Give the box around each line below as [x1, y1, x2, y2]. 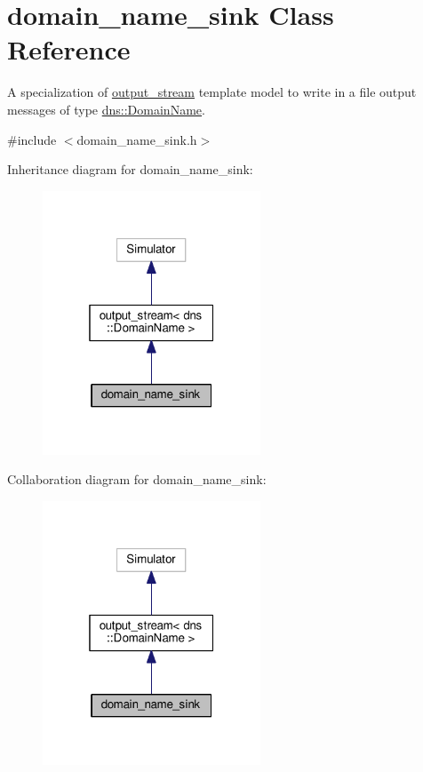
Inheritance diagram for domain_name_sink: [7, 160, 253, 179]
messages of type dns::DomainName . [7, 99, 205, 118]
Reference [7, 31, 131, 68]
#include [7, 130, 57, 148]
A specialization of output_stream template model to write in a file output [7, 83, 417, 101]
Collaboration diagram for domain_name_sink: [7, 470, 267, 489]
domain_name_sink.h [76, 130, 197, 148]
